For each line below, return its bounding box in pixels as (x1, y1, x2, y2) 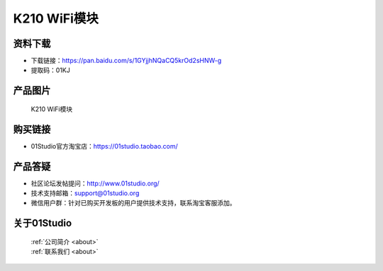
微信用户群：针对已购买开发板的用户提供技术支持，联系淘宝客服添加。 (30, 199, 236, 207)
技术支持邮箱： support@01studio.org (30, 189, 140, 197)
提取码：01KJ (30, 66, 70, 74)
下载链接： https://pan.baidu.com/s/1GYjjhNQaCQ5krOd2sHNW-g (30, 57, 222, 65)
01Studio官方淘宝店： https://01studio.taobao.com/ (30, 142, 179, 150)
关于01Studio (13, 217, 72, 229)
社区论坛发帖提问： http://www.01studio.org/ (30, 179, 160, 188)
